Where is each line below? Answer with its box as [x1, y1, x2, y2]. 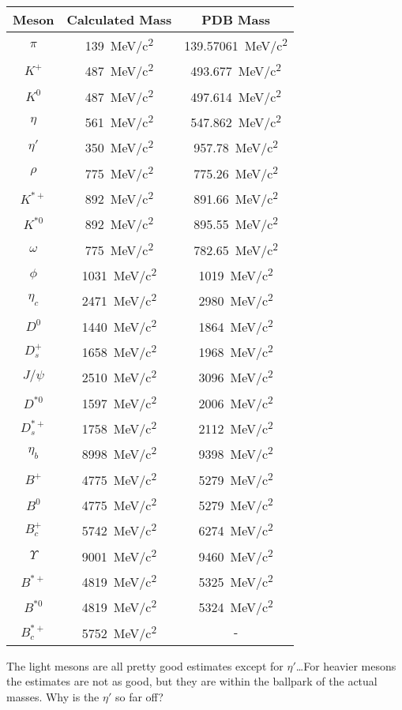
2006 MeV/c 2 [198, 391, 273, 412]
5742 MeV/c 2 [81, 519, 157, 540]
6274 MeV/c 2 [198, 519, 273, 540]
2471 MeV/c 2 [81, 289, 157, 310]
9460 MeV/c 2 [198, 544, 273, 565]
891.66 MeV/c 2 [193, 186, 278, 208]
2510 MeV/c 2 [81, 366, 157, 387]
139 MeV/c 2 [85, 34, 154, 55]
